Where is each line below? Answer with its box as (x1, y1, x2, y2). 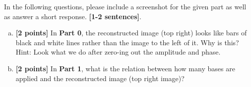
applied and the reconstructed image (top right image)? (15, 73, 185, 83)
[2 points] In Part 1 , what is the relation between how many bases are (15, 63, 235, 73)
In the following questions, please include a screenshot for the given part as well (4, 1, 247, 11)
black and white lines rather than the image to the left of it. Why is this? (15, 37, 239, 47)
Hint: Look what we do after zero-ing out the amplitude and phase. (15, 47, 221, 57)
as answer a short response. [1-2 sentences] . (4, 11, 141, 21)
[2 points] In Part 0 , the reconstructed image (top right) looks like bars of (15, 28, 247, 38)
